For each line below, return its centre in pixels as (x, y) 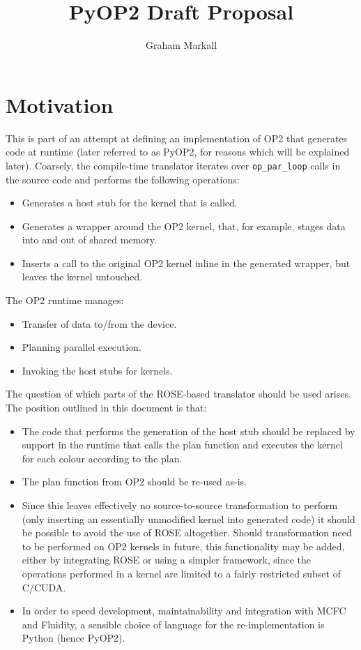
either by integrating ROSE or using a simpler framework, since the (167, 560)
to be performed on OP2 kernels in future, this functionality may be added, (183, 546)
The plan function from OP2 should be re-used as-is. (135, 482)
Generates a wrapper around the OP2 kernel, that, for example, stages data (184, 226)
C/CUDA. (44, 587)
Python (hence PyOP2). (74, 638)
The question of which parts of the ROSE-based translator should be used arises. (178, 394)
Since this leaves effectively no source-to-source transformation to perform (180, 505)
